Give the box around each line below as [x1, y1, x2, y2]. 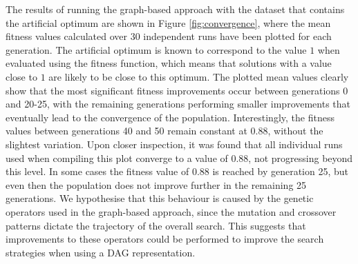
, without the [267, 123, 323, 138]
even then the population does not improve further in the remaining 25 [6, 177, 307, 192]
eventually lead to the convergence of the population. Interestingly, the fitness [6, 110, 335, 124]
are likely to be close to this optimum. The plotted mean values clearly [48, 69, 349, 83]
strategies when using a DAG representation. [6, 245, 196, 259]
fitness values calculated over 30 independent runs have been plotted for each [6, 29, 332, 43]
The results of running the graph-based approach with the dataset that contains [6, 2, 345, 16]
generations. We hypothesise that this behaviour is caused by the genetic [6, 191, 314, 205]
